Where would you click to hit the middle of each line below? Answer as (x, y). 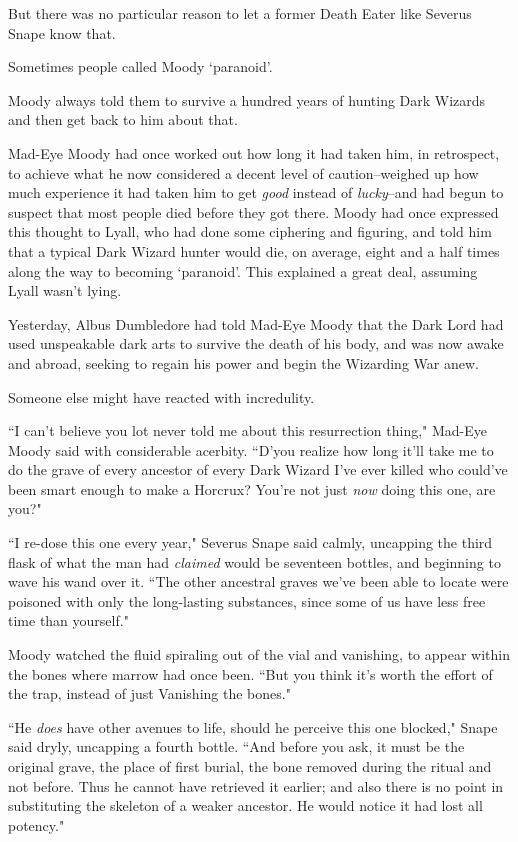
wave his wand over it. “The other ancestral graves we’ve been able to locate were (258, 581)
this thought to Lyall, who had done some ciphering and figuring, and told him (250, 231)
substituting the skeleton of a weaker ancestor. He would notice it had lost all (245, 805)
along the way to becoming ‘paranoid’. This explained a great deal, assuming (243, 270)
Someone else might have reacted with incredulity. (161, 396)
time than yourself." (68, 620)
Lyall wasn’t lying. (65, 290)
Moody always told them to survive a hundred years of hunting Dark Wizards (247, 99)
